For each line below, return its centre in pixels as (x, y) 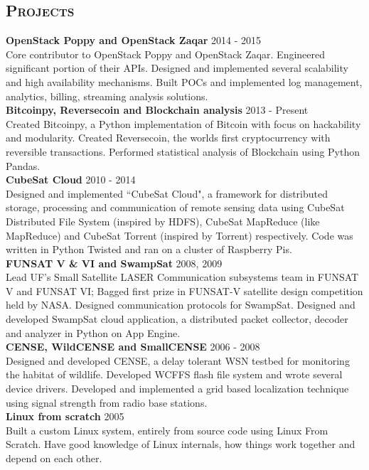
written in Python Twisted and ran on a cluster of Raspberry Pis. (149, 249)
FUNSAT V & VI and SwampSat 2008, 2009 (114, 263)
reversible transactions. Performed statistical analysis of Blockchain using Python (183, 151)
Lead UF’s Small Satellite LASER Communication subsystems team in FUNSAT (182, 277)
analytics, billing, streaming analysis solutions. (107, 96)
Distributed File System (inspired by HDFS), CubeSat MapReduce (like (163, 221)
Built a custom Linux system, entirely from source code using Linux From (167, 430)
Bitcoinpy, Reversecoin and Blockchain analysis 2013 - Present (157, 110)
